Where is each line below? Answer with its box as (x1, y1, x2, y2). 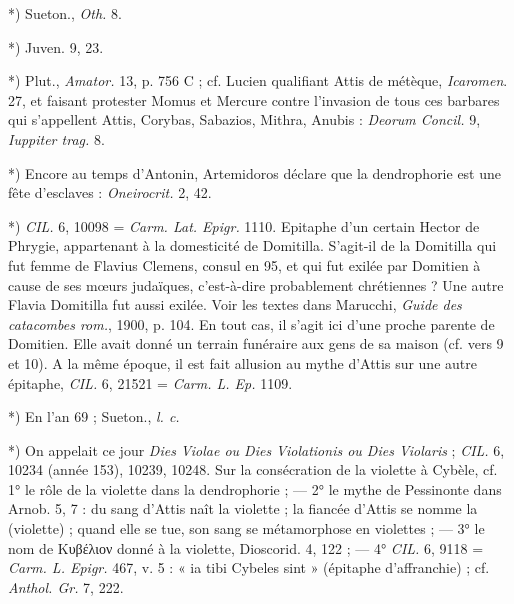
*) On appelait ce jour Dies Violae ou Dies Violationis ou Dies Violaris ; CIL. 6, (8, 439, 505, 460)
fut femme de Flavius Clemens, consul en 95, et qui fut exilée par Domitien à (8, 254, 481, 275)
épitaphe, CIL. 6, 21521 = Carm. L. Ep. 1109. (8, 372, 293, 393)
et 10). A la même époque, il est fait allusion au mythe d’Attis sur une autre (8, 352, 477, 373)
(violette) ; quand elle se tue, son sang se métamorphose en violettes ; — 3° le (8, 518, 485, 539)
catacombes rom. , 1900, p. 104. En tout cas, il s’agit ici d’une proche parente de (8, 313, 495, 334)
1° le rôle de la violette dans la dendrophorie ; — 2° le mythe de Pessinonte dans (8, 478, 502, 499)
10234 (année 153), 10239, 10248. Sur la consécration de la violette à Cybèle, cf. (8, 459, 498, 480)
